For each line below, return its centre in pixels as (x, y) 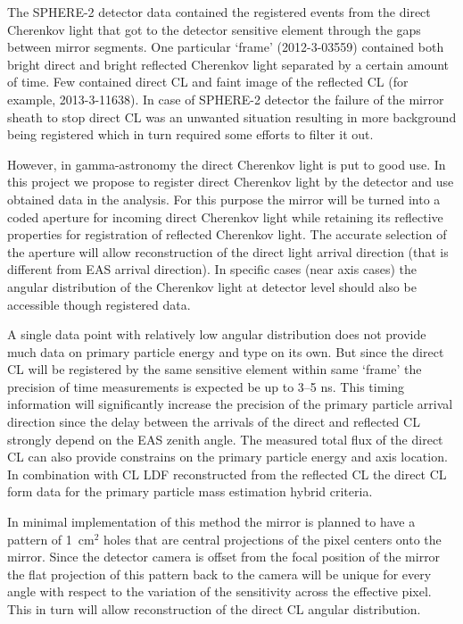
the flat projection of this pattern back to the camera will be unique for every (219, 574)
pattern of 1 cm (51, 539)
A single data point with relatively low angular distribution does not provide (217, 334)
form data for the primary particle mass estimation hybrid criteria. (190, 491)
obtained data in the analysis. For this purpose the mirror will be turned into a (224, 199)
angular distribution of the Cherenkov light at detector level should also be (212, 286)
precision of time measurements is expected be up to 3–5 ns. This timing (206, 386)
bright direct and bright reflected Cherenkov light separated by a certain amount (228, 64)
